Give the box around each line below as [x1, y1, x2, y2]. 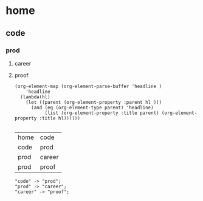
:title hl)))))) [39, 115, 80, 121]
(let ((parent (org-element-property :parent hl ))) [26, 99, 162, 105]
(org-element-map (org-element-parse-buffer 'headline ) [14, 83, 162, 89]
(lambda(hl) [20, 94, 50, 100]
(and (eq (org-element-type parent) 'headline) [30, 104, 154, 111]
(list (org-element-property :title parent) [44, 110, 159, 116]
